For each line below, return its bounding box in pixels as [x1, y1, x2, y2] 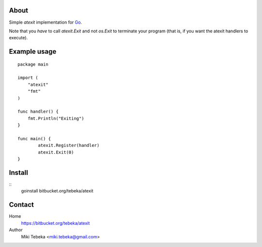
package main [17, 61, 49, 67]
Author [9, 227, 23, 233]
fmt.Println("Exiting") [27, 116, 84, 121]
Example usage [9, 47, 57, 56]
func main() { [17, 136, 51, 141]
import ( [17, 75, 38, 81]
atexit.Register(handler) [38, 143, 99, 148]
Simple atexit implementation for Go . [9, 19, 82, 25]
